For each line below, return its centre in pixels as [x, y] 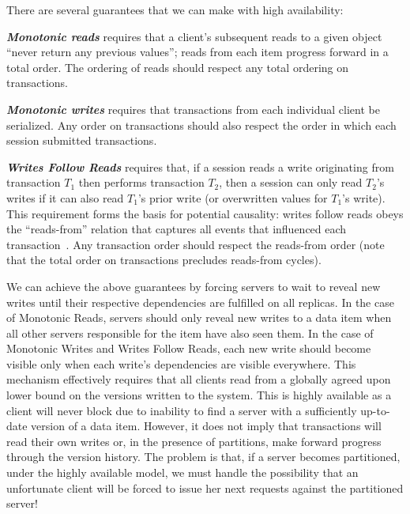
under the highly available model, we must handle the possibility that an [182, 472]
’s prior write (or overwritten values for [233, 197]
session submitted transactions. [82, 140]
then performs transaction [141, 182]
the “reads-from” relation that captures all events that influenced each [177, 229]
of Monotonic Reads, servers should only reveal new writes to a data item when [199, 317]
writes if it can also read [65, 197]
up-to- [375, 410]
